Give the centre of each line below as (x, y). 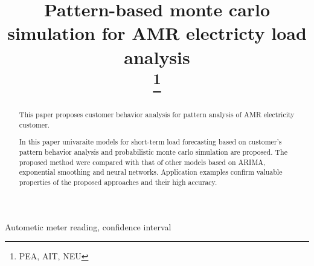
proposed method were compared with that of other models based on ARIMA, (142, 162)
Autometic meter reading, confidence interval (88, 226)
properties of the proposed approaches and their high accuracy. (118, 182)
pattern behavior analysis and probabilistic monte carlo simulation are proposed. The (153, 151)
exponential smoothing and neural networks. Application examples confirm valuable (151, 172)
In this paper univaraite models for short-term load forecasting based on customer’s (150, 142)
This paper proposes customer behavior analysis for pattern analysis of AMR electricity (157, 115)
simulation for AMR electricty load (157, 33)
